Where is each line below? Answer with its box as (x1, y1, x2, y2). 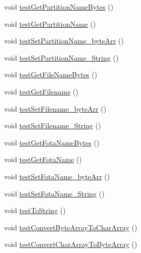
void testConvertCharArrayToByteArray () (4, 239, 137, 249)
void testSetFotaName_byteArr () (4, 171, 110, 181)
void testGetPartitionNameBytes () (4, 2, 114, 12)
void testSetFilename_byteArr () (4, 103, 107, 114)
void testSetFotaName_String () (4, 188, 105, 198)
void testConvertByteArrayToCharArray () (4, 222, 137, 232)
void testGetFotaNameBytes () (4, 137, 100, 147)
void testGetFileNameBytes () (4, 69, 98, 80)
